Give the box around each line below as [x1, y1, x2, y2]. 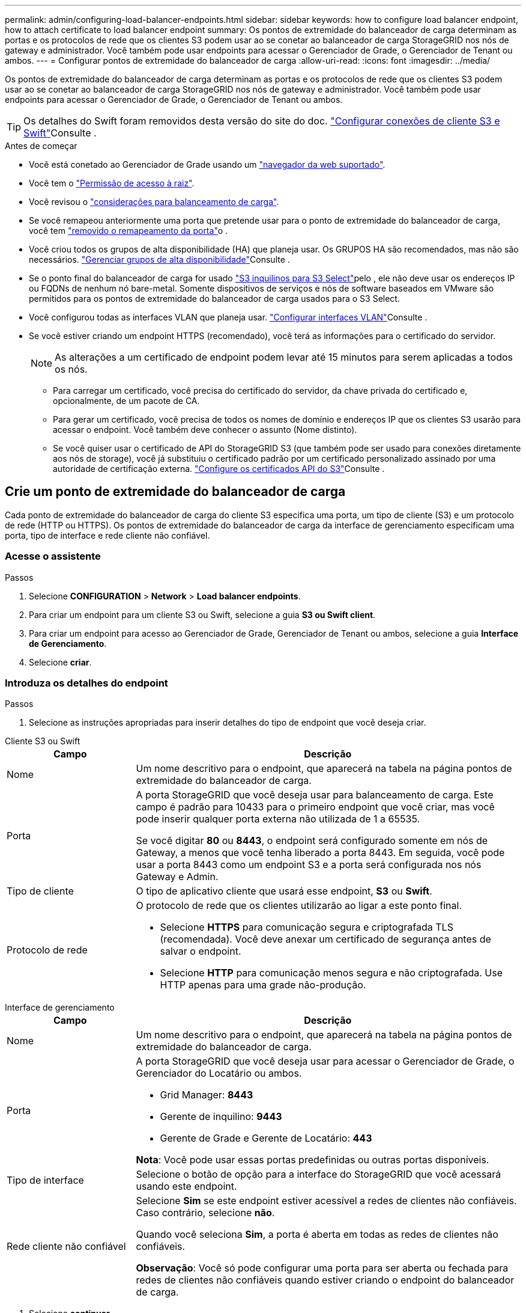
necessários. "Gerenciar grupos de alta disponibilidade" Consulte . [29, 254, 290, 265]
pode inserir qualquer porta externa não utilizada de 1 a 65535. [136, 813, 420, 825]
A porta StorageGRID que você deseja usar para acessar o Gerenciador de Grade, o [136, 1055, 515, 1068]
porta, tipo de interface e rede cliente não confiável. [5, 530, 210, 540]
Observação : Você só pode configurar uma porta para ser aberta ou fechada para [136, 1262, 509, 1275]
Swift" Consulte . [23, 127, 97, 139]
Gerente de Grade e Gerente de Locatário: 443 [160, 1132, 372, 1145]
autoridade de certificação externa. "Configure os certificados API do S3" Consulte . [53, 464, 385, 474]
